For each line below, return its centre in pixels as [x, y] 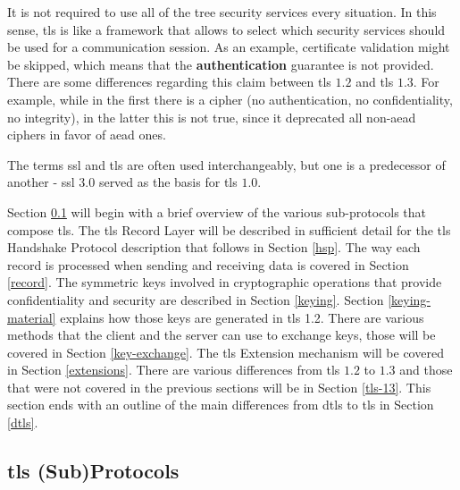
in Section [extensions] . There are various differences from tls [174, 370]
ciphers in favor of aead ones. [87, 135]
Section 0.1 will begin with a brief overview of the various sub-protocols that [217, 211]
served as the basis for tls [168, 182]
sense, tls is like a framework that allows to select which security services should [226, 29]
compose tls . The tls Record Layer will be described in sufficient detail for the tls [229, 229]
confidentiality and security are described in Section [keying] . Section [196, 299]
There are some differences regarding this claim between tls [169, 82]
